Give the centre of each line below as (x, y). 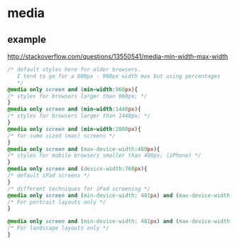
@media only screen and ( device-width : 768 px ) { (77, 169)
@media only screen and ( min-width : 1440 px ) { (74, 109)
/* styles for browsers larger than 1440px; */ (79, 116)
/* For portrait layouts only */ (57, 202)
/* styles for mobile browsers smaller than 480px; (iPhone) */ (104, 156)
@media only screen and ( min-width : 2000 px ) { (74, 129)
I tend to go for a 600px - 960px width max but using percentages (118, 76)
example (27, 40)
